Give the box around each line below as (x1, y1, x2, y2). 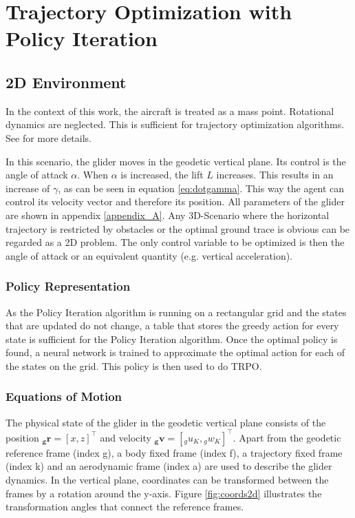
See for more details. (6, 130, 92, 145)
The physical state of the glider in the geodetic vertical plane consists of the (6, 415, 326, 429)
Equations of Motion (6, 388, 122, 405)
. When (77, 167, 108, 182)
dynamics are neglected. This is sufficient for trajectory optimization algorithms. (6, 117, 345, 132)
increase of (6, 180, 50, 195)
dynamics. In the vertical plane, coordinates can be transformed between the (6, 472, 329, 486)
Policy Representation (6, 278, 131, 295)
